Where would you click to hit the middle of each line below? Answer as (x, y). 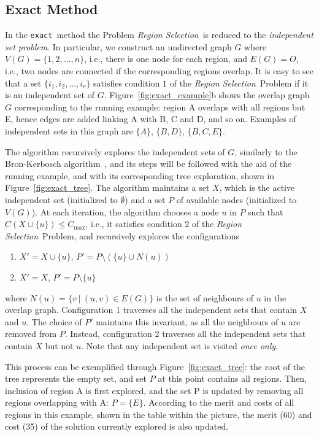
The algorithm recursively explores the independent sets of (115, 151)
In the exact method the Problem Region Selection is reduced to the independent (159, 35)
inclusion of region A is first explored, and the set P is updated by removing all (154, 390)
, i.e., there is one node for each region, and (166, 59)
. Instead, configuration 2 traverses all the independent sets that (185, 334)
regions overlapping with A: (57, 402)
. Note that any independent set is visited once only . (180, 345)
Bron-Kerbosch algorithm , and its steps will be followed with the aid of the (148, 164)
